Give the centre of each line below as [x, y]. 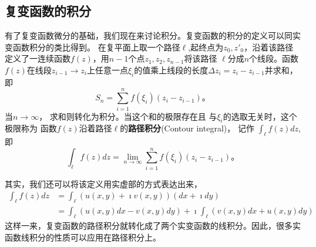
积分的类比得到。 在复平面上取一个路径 [105, 47]
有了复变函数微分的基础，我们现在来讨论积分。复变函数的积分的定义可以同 [149, 35]
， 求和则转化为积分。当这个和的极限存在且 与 [128, 116]
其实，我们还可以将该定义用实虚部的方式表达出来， [103, 183]
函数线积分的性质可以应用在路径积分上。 [83, 237]
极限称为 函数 [31, 128]
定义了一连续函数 [38, 58]
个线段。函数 [274, 58]
